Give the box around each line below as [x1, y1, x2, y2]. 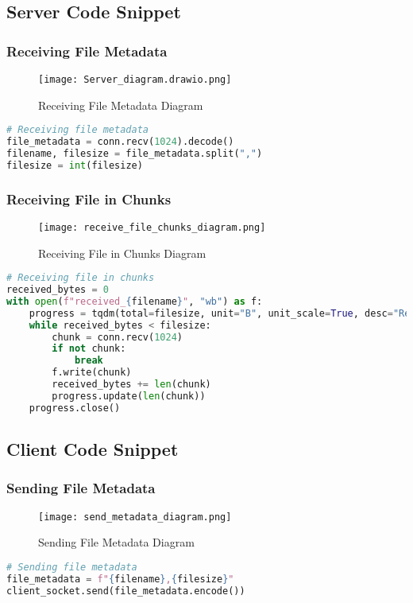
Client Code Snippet [6, 437, 179, 461]
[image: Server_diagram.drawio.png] [38, 74, 232, 85]
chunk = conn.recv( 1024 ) [52, 331, 183, 343]
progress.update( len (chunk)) [52, 390, 206, 402]
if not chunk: [52, 343, 126, 355]
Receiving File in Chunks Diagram [38, 244, 206, 261]
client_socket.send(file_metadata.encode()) [6, 585, 245, 597]
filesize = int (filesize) [6, 159, 143, 171]
